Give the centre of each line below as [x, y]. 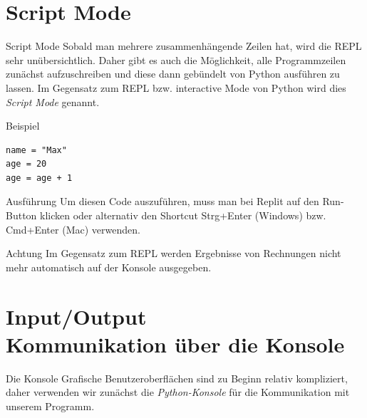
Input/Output [76, 316]
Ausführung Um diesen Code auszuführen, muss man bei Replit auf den [162, 201]
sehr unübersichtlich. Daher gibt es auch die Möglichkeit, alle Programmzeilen [176, 59]
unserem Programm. [50, 406]
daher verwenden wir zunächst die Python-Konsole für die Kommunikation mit [178, 392]
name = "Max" [36, 150]
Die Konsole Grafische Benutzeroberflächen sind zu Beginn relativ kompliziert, [177, 378]
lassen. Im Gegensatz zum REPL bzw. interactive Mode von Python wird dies [176, 87]
